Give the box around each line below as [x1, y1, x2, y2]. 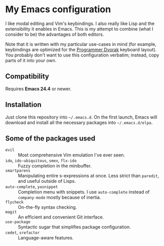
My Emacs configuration [5, 4, 111, 15]
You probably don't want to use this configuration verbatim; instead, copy [5, 52, 159, 58]
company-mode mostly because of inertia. [18, 195, 101, 201]
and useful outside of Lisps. [18, 178, 76, 184]
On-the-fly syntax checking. [18, 204, 77, 210]
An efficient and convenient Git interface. [18, 214, 104, 220]
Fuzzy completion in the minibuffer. [18, 163, 92, 169]
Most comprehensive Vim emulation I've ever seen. [18, 152, 125, 158]
